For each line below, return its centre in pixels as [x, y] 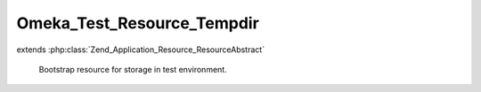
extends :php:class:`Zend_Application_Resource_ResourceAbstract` [141, 50]
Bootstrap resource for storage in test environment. [133, 69]
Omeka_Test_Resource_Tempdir [138, 23]
